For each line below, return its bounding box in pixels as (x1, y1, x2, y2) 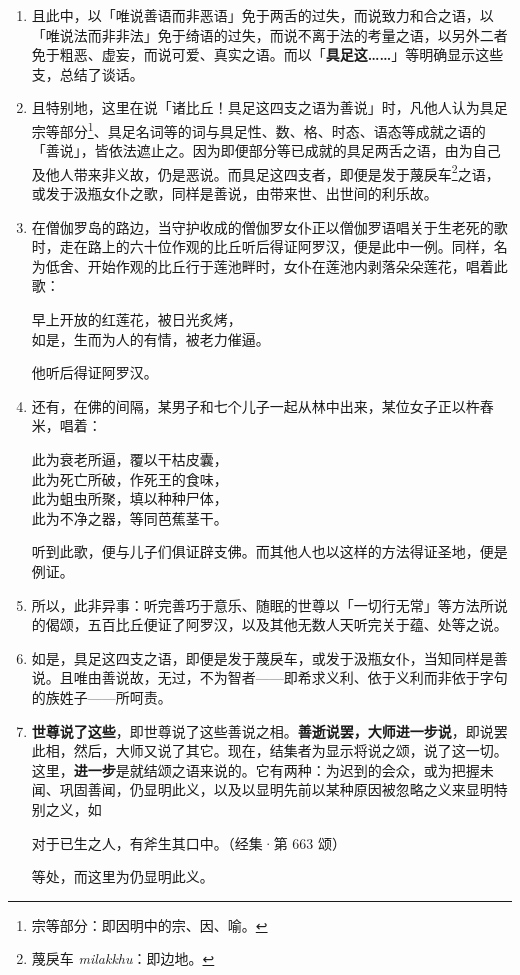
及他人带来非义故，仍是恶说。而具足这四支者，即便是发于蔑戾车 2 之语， (31, 160, 500, 184)
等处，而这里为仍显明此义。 (31, 866, 214, 887)
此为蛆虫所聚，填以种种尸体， (31, 488, 228, 509)
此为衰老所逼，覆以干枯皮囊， (31, 449, 228, 469)
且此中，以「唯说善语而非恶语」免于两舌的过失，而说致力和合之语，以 (31, 5, 494, 25)
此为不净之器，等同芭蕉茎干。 (31, 507, 228, 528)
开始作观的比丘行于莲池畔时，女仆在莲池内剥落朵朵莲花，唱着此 (87, 255, 508, 276)
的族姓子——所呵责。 (31, 686, 172, 707)
